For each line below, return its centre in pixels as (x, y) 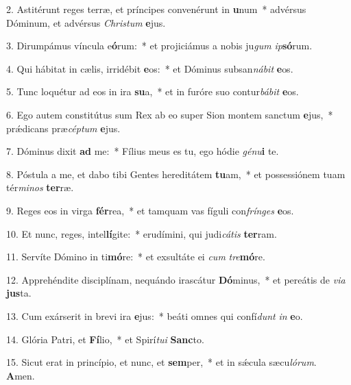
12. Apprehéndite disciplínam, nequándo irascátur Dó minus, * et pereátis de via (176, 279)
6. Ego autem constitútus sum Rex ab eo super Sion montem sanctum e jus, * (170, 114)
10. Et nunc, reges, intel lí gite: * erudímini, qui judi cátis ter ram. (142, 233)
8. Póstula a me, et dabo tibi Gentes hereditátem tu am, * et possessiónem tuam (176, 174)
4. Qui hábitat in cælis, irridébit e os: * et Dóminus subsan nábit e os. (150, 68)
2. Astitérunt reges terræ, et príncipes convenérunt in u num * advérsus (156, 9)
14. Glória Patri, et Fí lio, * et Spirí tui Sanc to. (105, 339)
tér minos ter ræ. (40, 187)
